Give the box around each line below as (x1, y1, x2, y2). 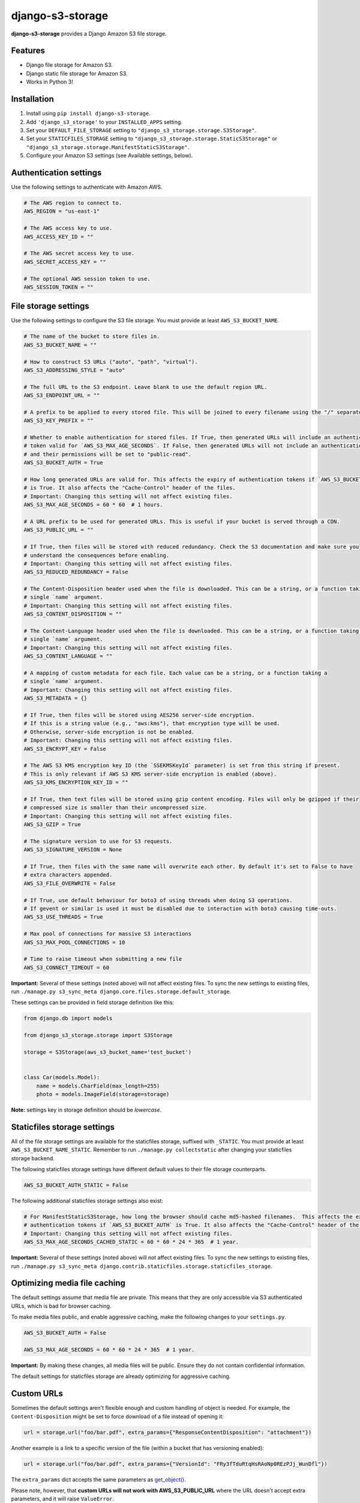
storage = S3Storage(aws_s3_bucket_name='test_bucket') (23, 1048, 192, 1055)
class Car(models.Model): (23, 1074, 100, 1081)
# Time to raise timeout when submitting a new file (23, 956, 182, 963)
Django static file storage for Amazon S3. (26, 70, 128, 77)
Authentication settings (11, 167, 102, 177)
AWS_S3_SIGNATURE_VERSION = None (23, 846, 122, 853)
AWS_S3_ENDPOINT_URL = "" (23, 392, 100, 399)
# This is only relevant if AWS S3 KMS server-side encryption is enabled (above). (23, 770, 277, 777)
